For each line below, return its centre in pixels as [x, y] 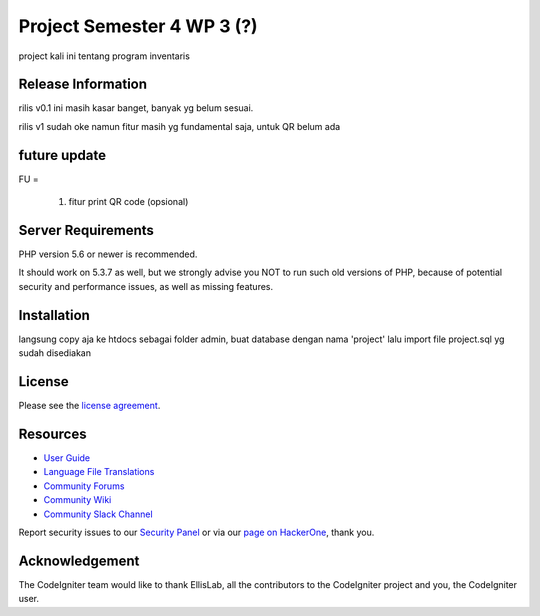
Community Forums [84, 486]
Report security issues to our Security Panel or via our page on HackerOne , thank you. [196, 532]
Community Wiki [77, 500]
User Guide [67, 457]
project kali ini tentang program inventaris [104, 56]
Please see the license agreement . [89, 406]
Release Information [83, 84]
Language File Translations [99, 472]
